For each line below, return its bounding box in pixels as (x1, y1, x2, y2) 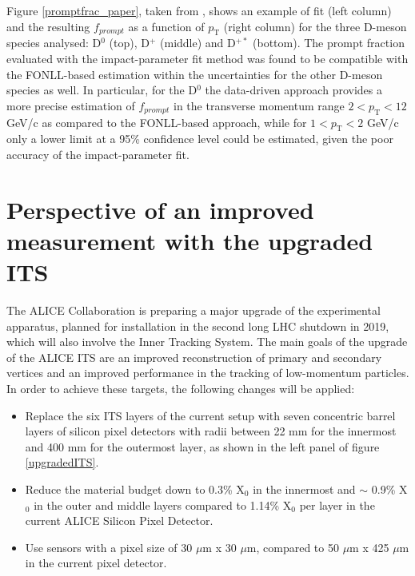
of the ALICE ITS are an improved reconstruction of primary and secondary (6, 348, 382, 365)
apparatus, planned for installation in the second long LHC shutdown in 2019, (6, 317, 389, 334)
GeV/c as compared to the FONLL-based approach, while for (6, 113, 307, 130)
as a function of (128, 18, 205, 34)
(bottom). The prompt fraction (253, 34, 405, 51)
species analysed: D (6, 34, 102, 51)
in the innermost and (253, 480, 356, 497)
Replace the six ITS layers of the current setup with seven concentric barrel (25, 407, 396, 423)
